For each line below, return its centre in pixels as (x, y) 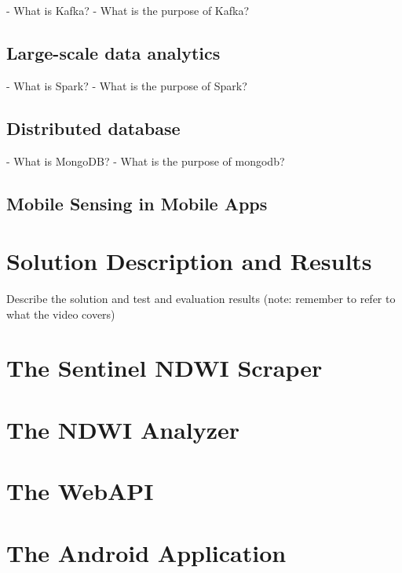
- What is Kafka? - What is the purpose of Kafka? (128, 10)
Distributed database (93, 128)
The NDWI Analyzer (123, 429)
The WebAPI (80, 491)
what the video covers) (61, 314)
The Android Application (146, 552)
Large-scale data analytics (113, 52)
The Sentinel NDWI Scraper (164, 368)
